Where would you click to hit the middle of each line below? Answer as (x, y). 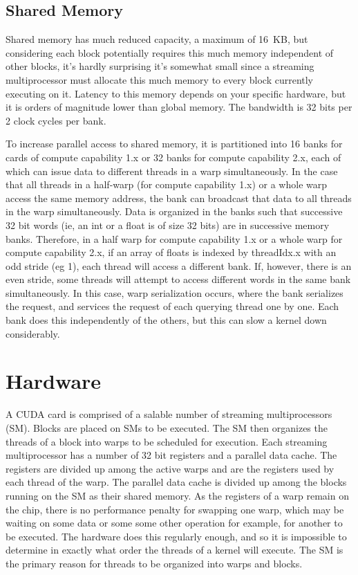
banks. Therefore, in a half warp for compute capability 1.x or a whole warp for (174, 238)
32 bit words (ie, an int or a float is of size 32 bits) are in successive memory (168, 225)
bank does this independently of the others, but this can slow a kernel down (166, 320)
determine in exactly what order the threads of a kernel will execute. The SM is (175, 550)
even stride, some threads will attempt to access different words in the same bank (178, 279)
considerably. (33, 333)
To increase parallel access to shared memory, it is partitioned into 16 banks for (174, 144)
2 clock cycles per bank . (56, 120)
